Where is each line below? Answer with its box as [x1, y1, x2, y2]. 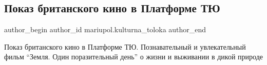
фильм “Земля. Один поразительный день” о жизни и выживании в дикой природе [4, 51, 263, 62]
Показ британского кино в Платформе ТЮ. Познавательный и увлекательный [4, 41, 246, 52]
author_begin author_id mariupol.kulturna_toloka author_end [4, 24, 206, 35]
